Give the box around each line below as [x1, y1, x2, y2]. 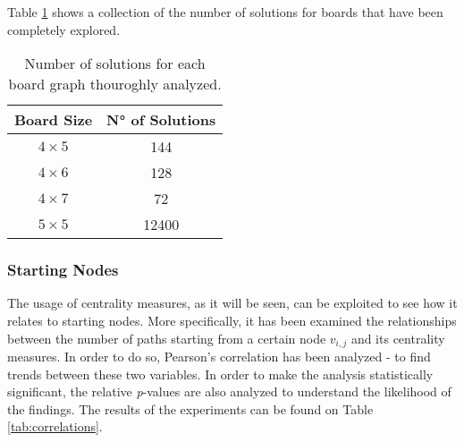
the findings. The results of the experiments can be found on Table [7, 399, 374, 418]
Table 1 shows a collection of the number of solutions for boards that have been [7, 3, 443, 21]
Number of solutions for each [24, 53, 206, 74]
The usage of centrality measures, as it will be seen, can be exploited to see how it [7, 293, 458, 312]
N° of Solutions [106, 109, 216, 131]
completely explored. [7, 20, 121, 38]
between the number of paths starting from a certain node [7, 328, 326, 347]
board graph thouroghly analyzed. [8, 73, 222, 95]
